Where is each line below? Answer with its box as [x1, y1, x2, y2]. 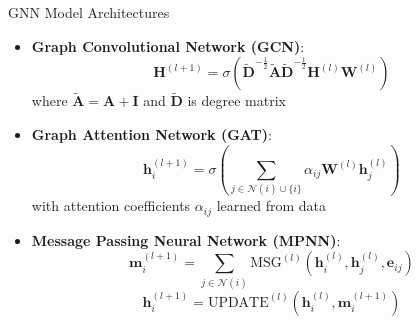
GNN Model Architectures [8, 2, 170, 22]
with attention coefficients [31, 195, 191, 216]
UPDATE [207, 295, 269, 310]
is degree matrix [187, 90, 286, 111]
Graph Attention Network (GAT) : [31, 124, 272, 144]
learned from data [216, 195, 327, 216]
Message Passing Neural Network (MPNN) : [31, 229, 341, 250]
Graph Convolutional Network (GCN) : [31, 35, 305, 56]
